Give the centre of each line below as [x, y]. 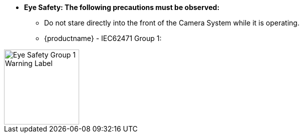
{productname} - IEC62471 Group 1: [103, 38]
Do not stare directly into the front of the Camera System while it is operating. [172, 23]
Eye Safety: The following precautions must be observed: [122, 7]
